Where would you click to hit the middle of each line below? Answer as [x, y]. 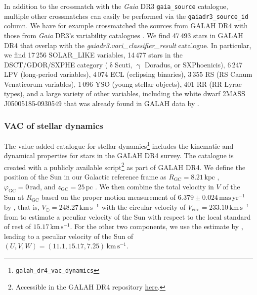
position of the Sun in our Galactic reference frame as [85, 176]
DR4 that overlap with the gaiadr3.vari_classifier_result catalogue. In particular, [128, 45]
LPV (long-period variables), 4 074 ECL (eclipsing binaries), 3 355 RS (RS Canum [128, 74]
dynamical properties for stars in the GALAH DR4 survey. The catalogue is [119, 155]
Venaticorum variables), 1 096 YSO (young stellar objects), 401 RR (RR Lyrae [123, 84]
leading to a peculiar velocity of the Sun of [69, 236]
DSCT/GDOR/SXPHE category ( [56, 64]
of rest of [18, 226]
